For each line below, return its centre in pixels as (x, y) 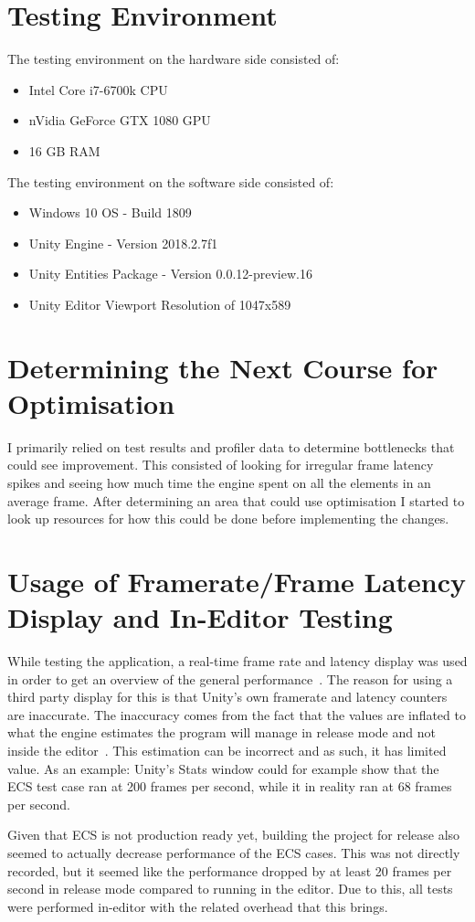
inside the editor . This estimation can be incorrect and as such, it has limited (227, 751)
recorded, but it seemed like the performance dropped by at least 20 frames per (230, 870)
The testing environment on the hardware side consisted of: (174, 59)
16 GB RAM (64, 150)
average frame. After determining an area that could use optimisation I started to (236, 500)
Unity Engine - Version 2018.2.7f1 (123, 243)
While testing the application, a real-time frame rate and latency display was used (237, 661)
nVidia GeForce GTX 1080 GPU (120, 120)
